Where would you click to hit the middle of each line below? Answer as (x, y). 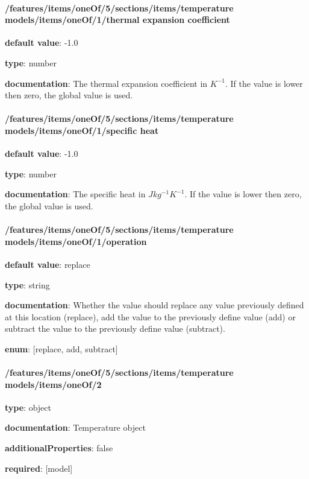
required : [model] (39, 468)
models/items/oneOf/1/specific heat (82, 130)
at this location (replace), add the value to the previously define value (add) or (150, 316)
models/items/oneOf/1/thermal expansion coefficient (117, 20)
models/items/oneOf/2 (53, 384)
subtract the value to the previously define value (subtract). (115, 328)
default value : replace (48, 264)
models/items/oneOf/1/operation (76, 241)
